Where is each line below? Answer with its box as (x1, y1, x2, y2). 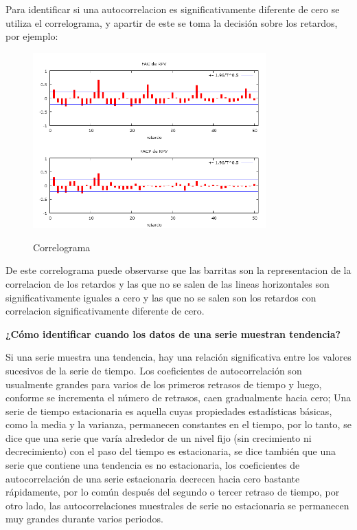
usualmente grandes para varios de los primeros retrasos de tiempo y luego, (5, 377, 322, 391)
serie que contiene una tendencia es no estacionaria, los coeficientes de (5, 458, 300, 472)
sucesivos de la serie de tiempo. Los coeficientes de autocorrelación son (5, 363, 302, 377)
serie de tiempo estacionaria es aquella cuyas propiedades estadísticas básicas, (5, 403, 332, 418)
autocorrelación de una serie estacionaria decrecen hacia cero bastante (5, 471, 300, 485)
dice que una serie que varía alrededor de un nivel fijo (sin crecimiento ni (5, 430, 312, 445)
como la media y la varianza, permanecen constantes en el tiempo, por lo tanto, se (5, 417, 352, 432)
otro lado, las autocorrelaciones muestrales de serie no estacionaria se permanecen (5, 498, 349, 512)
